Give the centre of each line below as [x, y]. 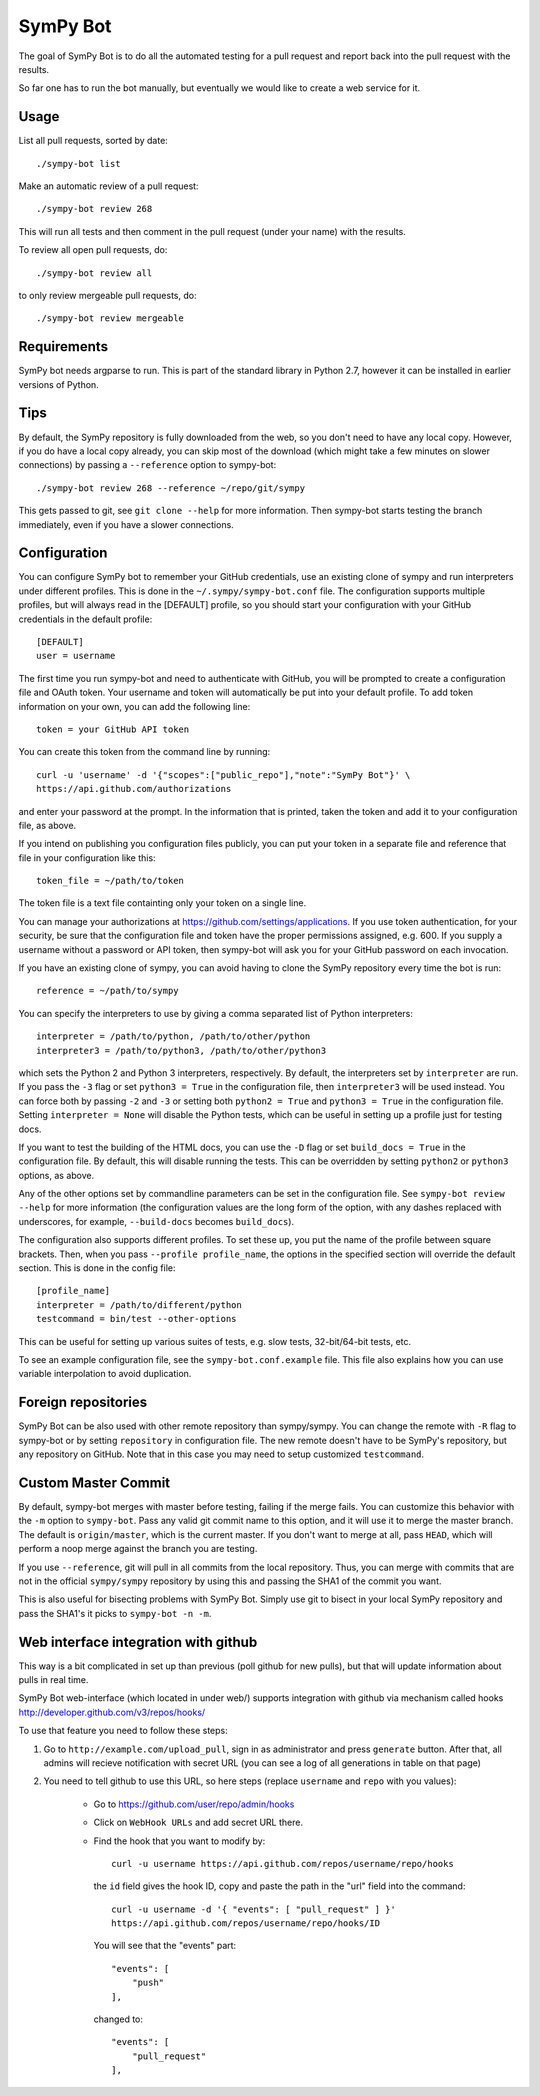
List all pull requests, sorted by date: [93, 141]
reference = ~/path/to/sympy [107, 991]
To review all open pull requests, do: [93, 250]
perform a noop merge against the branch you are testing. [138, 1549]
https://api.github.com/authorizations [134, 789]
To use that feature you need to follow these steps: [123, 1731]
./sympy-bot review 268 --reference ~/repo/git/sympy [170, 488]
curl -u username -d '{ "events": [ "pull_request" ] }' [254, 1909]
